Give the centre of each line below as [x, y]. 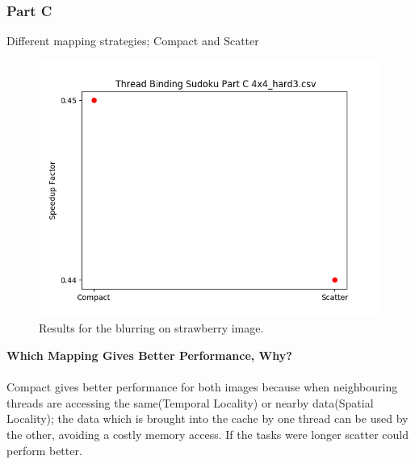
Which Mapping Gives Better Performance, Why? [149, 355]
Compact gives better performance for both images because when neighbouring [202, 387]
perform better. [44, 450]
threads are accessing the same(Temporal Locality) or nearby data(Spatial [190, 402]
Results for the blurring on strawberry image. [151, 328]
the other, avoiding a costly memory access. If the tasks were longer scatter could [207, 434]
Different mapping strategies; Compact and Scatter [133, 41]
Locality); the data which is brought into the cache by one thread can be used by [207, 418]
